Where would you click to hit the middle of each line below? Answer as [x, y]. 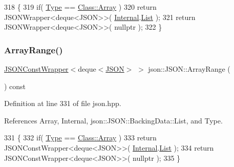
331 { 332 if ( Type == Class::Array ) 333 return [80, 138]
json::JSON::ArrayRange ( [189, 69]
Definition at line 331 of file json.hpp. [63, 103]
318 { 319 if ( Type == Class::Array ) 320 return [80, 7]
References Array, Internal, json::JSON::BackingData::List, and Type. [113, 120]
